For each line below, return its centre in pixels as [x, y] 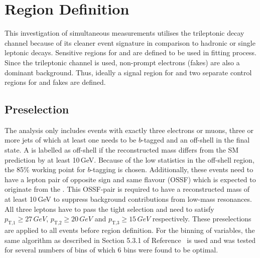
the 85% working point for [45, 169]
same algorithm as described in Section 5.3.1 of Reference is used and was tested [130, 240]
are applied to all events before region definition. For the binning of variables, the [130, 230]
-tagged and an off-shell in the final [196, 140]
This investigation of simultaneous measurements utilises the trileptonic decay [124, 33]
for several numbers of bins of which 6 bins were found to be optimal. [111, 250]
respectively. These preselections [202, 219]
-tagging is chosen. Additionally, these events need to [172, 169]
